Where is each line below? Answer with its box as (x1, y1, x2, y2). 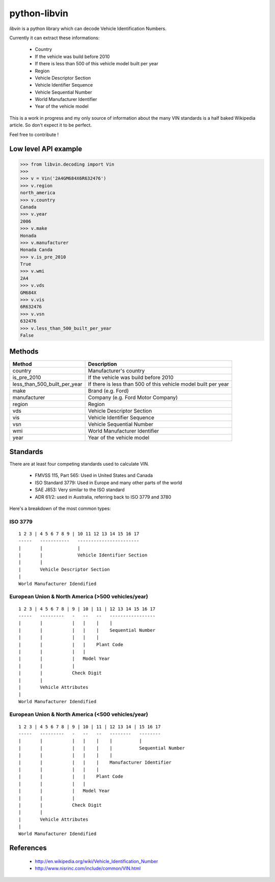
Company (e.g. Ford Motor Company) (88, 394, 178, 401)
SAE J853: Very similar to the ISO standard (35, 487, 125, 493)
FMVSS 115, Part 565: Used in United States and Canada (35, 472, 153, 478)
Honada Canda (20, 247, 53, 253)
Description (88, 360, 117, 367)
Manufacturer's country (88, 367, 145, 374)
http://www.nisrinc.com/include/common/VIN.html (35, 865, 141, 871)
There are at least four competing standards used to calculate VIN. (9, 461, 150, 467)
